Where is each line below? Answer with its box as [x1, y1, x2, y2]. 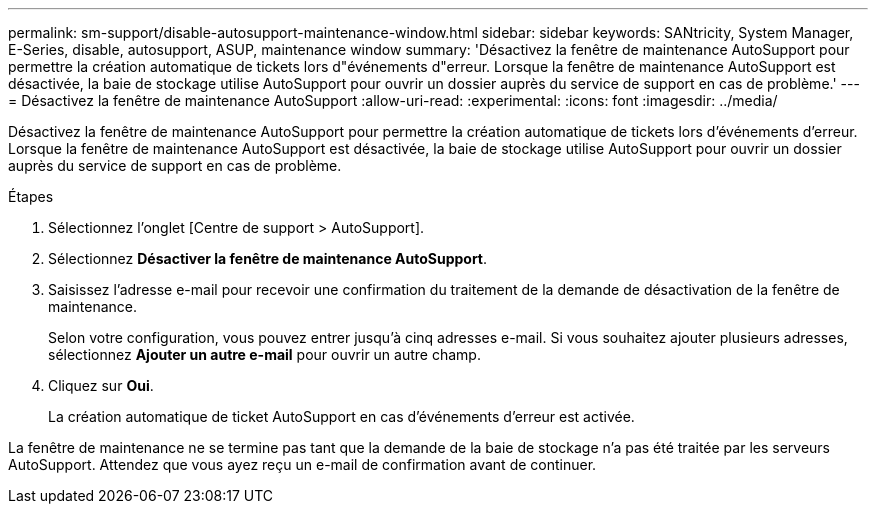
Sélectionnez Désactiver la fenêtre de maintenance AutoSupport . [48, 250, 488, 267]
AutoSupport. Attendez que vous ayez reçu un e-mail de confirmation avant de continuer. [8, 456, 597, 473]
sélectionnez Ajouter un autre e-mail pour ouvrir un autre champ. [48, 346, 481, 363]
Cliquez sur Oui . [48, 377, 154, 394]
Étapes [8, 188, 54, 205]
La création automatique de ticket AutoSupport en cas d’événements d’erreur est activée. [48, 408, 635, 425]
